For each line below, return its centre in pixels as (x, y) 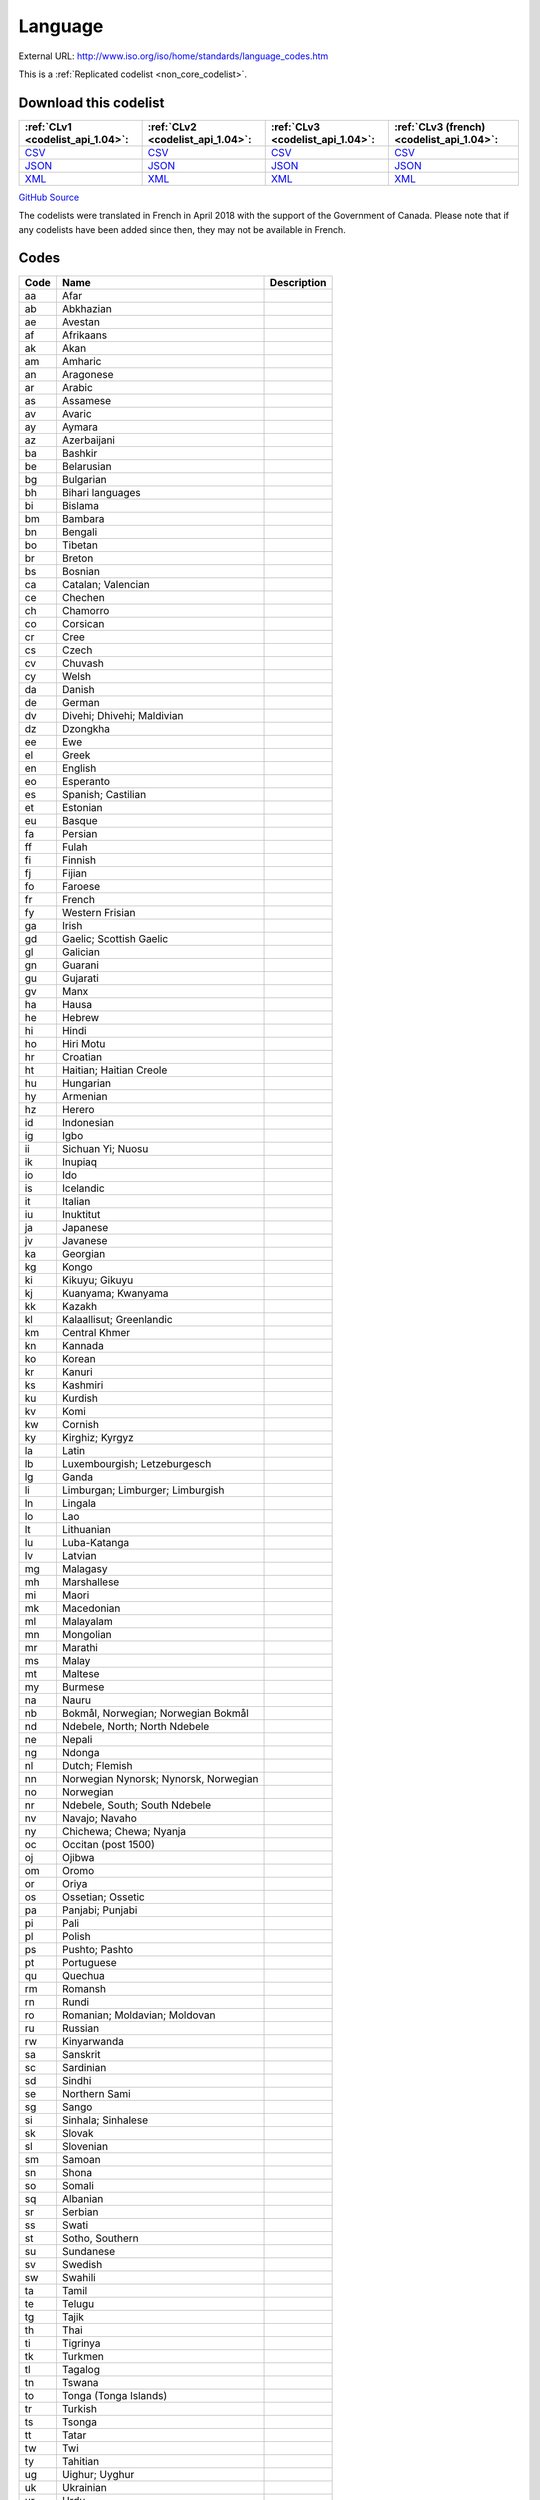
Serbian (80, 2212)
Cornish (80, 1424)
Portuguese (89, 1962)
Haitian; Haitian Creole (114, 1070)
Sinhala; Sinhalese (105, 2120)
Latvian (79, 1555)
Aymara (80, 427)
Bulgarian (84, 479)
